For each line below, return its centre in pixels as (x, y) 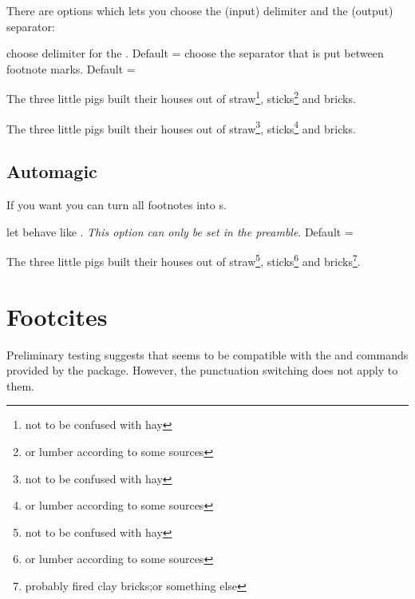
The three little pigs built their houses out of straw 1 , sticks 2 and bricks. (181, 97)
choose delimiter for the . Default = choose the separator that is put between (195, 53)
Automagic (52, 171)
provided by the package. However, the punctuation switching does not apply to (202, 370)
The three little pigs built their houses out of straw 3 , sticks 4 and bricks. (181, 127)
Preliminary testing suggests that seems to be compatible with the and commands (207, 354)
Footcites (57, 316)
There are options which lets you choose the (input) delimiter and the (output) (200, 10)
